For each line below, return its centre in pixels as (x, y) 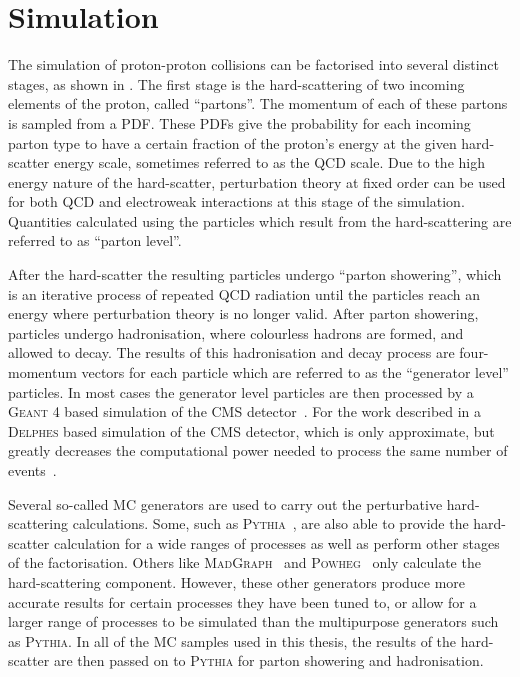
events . (32, 470)
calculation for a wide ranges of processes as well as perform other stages (276, 542)
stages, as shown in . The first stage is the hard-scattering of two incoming (236, 83)
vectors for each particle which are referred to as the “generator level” (295, 372)
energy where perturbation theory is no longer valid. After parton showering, (243, 313)
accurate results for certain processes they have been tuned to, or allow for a (242, 601)
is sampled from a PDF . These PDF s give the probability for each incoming (239, 122)
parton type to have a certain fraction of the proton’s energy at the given (232, 142)
